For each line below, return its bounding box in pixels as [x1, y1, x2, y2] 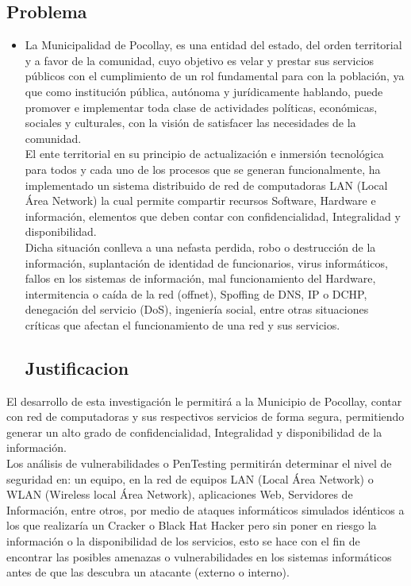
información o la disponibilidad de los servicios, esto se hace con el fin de [6, 533, 360, 549]
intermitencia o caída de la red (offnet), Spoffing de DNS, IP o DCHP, [25, 285, 367, 302]
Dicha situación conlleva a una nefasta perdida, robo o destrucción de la [25, 238, 376, 255]
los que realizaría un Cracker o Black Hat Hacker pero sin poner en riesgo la [6, 517, 377, 534]
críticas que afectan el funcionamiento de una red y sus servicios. [25, 316, 340, 333]
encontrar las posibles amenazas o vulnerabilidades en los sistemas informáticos [6, 548, 392, 565]
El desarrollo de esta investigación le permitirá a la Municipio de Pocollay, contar [6, 392, 402, 409]
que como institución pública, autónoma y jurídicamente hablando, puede [25, 83, 383, 99]
